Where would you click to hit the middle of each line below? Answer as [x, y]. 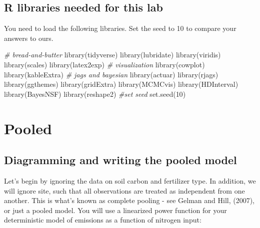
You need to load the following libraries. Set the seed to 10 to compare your [120, 28]
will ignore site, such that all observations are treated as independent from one [124, 190]
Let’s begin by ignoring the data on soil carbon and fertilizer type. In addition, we [130, 180]
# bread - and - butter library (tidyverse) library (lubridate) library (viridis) [112, 55]
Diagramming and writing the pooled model [120, 160]
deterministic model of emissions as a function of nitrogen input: [103, 220]
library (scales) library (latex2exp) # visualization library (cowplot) [104, 64]
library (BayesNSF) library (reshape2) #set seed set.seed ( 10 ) [95, 94]
